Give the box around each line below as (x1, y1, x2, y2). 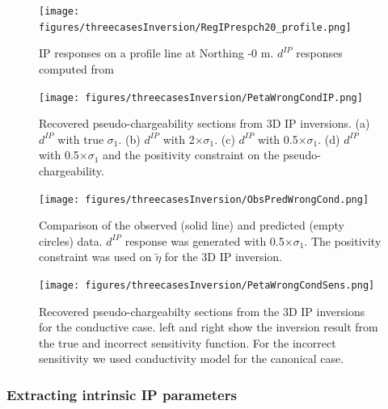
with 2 (162, 130, 195, 147)
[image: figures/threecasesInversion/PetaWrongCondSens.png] (39, 279, 375, 291)
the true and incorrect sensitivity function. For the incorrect (39, 334, 336, 351)
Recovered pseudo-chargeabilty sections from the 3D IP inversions (39, 302, 365, 319)
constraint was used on (39, 248, 152, 265)
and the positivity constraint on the (103, 146, 280, 163)
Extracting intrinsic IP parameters (6, 384, 237, 404)
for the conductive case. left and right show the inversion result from (39, 318, 378, 335)
